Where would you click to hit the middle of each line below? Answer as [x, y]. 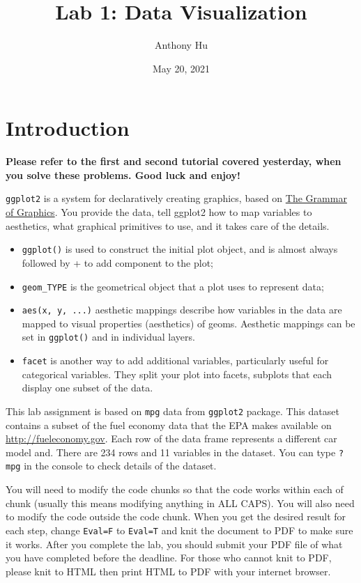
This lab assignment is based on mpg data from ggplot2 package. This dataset [172, 411]
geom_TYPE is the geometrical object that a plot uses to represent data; [173, 286]
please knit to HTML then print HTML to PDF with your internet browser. [168, 571]
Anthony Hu [181, 45]
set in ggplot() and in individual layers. [108, 337]
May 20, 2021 [181, 68]
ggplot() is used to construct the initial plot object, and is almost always [180, 249]
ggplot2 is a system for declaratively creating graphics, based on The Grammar [176, 198]
